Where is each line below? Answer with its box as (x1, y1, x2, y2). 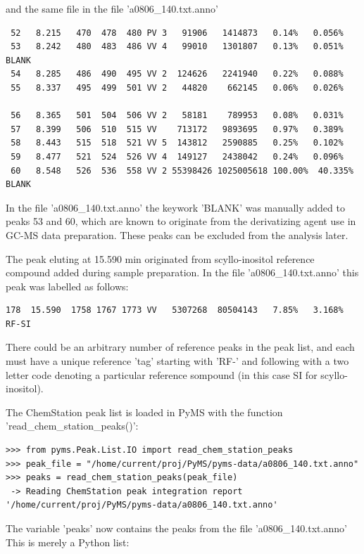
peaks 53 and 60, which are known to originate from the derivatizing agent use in (6, 214, 356, 228)
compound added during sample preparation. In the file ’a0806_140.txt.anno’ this (6, 265, 359, 280)
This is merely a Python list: (6, 534, 130, 549)
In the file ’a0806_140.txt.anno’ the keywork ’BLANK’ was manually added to (6, 200, 345, 214)
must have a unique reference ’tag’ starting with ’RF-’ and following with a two (6, 354, 349, 368)
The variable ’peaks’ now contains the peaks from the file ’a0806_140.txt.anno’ (6, 521, 347, 535)
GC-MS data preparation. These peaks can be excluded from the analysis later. (6, 227, 349, 242)
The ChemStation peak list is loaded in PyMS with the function (6, 404, 283, 419)
